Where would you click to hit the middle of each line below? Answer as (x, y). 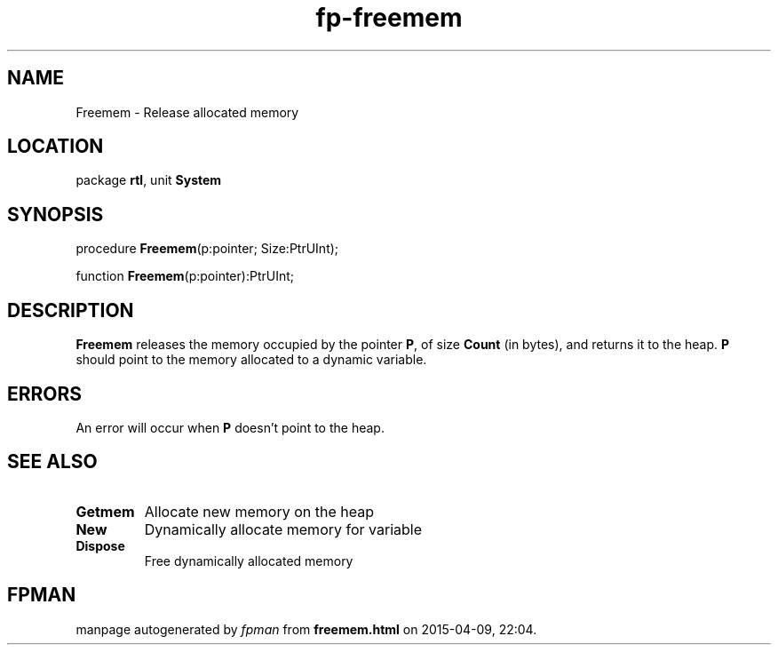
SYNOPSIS (56, 214)
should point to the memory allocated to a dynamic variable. (251, 360)
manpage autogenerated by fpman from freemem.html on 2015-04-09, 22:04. (306, 629)
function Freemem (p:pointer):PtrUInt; (185, 276)
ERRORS (45, 394)
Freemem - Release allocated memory (187, 112)
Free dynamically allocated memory (249, 561)
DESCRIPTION (71, 310)
